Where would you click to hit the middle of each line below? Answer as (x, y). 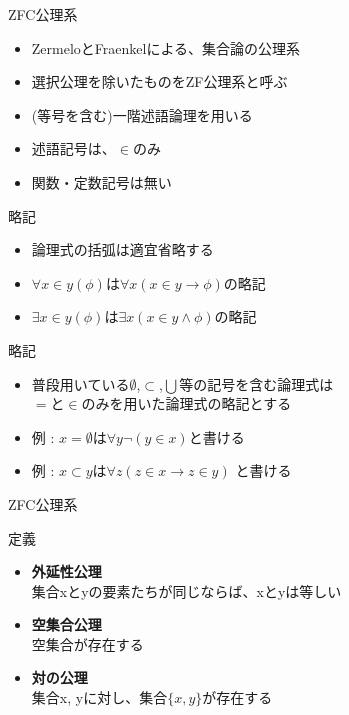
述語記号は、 (73, 148)
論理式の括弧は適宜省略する (122, 249)
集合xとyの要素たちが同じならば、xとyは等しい (186, 590)
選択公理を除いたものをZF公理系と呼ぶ (159, 81)
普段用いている (80, 383)
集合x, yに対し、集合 (99, 697)
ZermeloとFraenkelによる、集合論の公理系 (165, 47)
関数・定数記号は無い (101, 181)
